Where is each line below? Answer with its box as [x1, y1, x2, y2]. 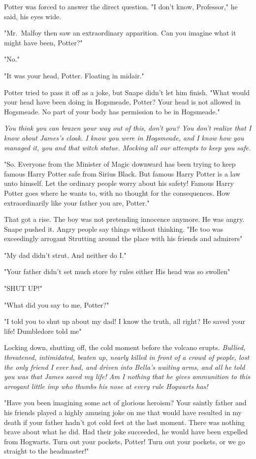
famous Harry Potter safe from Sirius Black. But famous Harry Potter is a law [4, 168, 241, 178]
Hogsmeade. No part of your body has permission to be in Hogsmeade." [4, 106, 220, 116]
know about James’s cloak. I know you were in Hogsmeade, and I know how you [4, 132, 244, 142]
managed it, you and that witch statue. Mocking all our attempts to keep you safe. [4, 142, 251, 152]
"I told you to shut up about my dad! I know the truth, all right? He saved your [4, 316, 246, 326]
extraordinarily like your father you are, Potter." [4, 197, 150, 208]
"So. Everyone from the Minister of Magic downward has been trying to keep [4, 159, 236, 169]
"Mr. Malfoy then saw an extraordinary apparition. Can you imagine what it [4, 28, 236, 38]
